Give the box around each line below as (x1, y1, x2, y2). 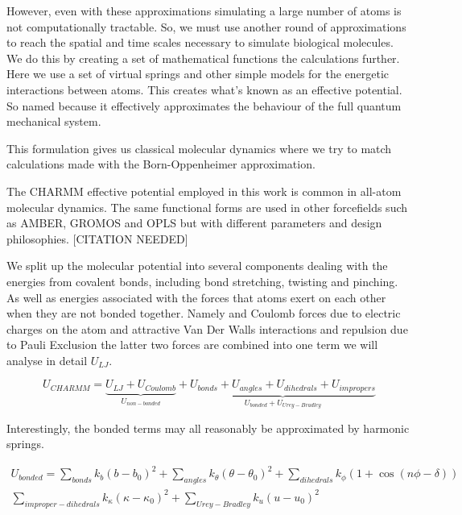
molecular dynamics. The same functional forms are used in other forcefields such (6, 198, 408, 215)
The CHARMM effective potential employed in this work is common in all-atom (6, 182, 402, 199)
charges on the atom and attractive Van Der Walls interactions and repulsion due (6, 320, 408, 337)
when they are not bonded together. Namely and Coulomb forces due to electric (6, 305, 401, 322)
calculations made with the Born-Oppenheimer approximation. (6, 156, 316, 172)
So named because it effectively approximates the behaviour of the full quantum (6, 97, 402, 114)
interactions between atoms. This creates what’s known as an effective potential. (6, 81, 402, 98)
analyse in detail (6, 351, 88, 368)
